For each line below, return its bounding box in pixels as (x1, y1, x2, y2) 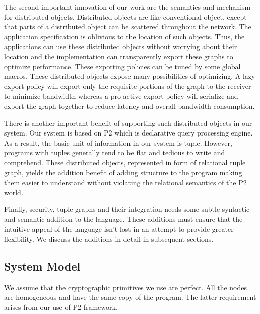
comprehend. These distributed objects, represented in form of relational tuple (4, 157, 246, 167)
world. (4, 187, 23, 197)
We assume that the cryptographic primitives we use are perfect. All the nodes (4, 282, 247, 292)
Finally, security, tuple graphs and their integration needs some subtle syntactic (4, 204, 250, 214)
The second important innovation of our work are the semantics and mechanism (4, 2, 251, 12)
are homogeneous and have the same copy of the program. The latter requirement (4, 292, 256, 302)
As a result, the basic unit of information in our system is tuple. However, (4, 137, 232, 148)
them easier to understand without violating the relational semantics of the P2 (4, 177, 247, 188)
